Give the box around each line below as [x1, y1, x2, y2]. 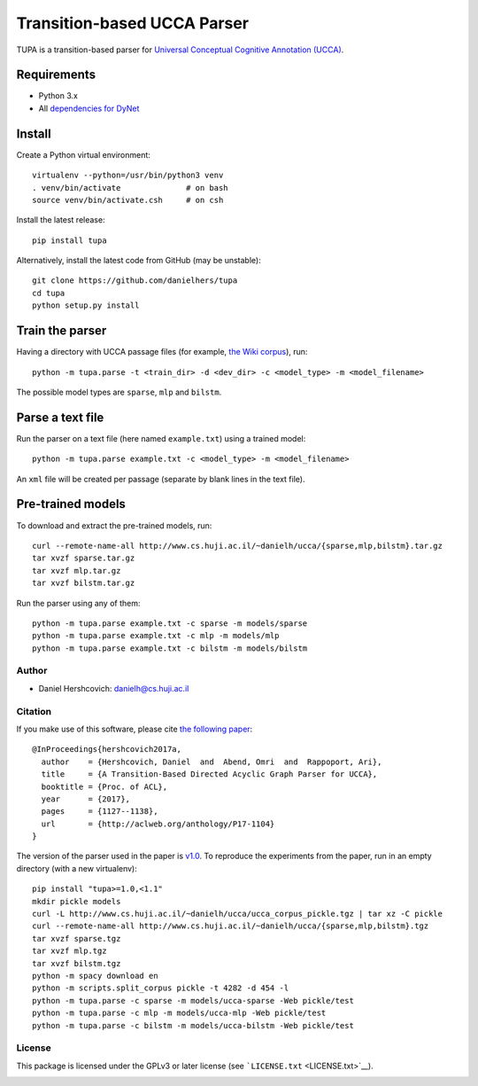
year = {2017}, [41, 793, 131, 804]
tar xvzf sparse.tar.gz [32, 553, 135, 563]
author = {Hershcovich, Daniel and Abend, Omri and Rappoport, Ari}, [41, 756, 382, 767]
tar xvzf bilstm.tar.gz [32, 578, 135, 589]
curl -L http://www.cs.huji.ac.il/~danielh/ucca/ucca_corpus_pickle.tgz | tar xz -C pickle [32, 909, 443, 919]
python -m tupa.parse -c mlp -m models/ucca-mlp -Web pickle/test [32, 1008, 327, 1019]
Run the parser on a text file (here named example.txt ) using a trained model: [16, 433, 306, 443]
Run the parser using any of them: [16, 598, 141, 608]
